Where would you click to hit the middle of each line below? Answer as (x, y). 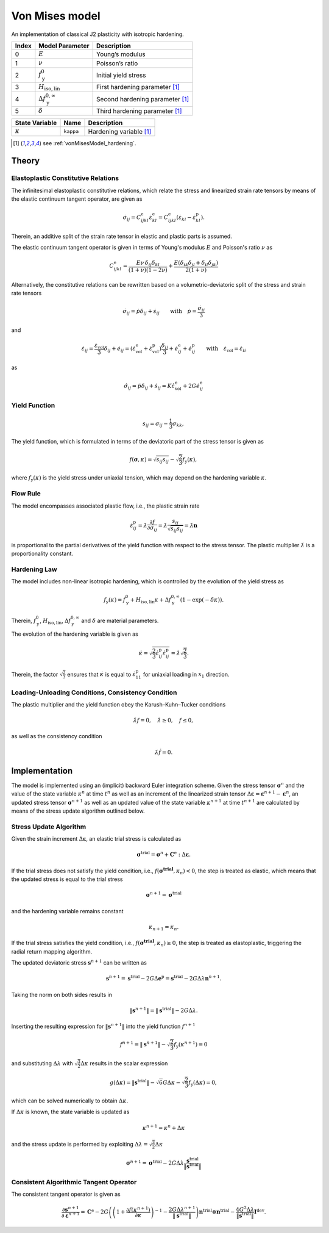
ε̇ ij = (87, 349)
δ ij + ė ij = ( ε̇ (120, 349)
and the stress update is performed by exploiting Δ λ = (80, 1145)
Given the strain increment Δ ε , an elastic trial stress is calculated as (96, 839)
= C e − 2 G (94, 1211)
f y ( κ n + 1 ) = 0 (191, 1045)
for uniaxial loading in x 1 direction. (186, 675)
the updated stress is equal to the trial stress (67, 879)
